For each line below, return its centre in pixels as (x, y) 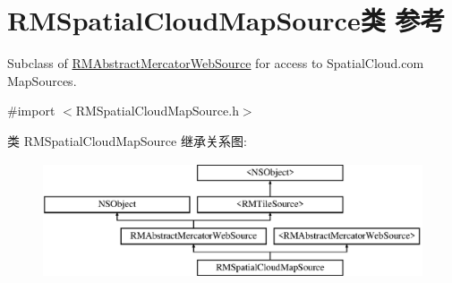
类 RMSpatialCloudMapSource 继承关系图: (127, 140)
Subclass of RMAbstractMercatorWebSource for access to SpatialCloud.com (216, 63)
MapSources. (42, 80)
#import (31, 111)
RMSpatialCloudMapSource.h (157, 111)
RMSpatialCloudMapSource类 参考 (226, 20)
